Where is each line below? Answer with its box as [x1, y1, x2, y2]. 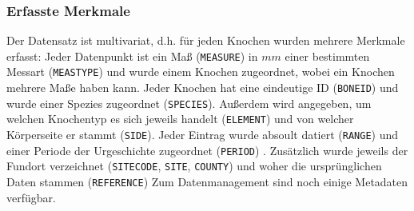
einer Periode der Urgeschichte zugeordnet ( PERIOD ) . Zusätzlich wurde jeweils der [6, 141, 408, 158]
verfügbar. [6, 189, 56, 205]
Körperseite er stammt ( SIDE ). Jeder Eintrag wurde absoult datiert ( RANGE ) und [6, 126, 399, 143]
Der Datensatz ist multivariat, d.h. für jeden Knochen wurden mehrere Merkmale [6, 32, 405, 49]
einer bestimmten [285, 47, 370, 64]
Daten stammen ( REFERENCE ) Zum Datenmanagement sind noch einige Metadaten [6, 173, 408, 190]
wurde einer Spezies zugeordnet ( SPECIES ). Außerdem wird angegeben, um [6, 94, 372, 111]
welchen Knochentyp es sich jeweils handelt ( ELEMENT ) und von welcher [6, 110, 354, 127]
